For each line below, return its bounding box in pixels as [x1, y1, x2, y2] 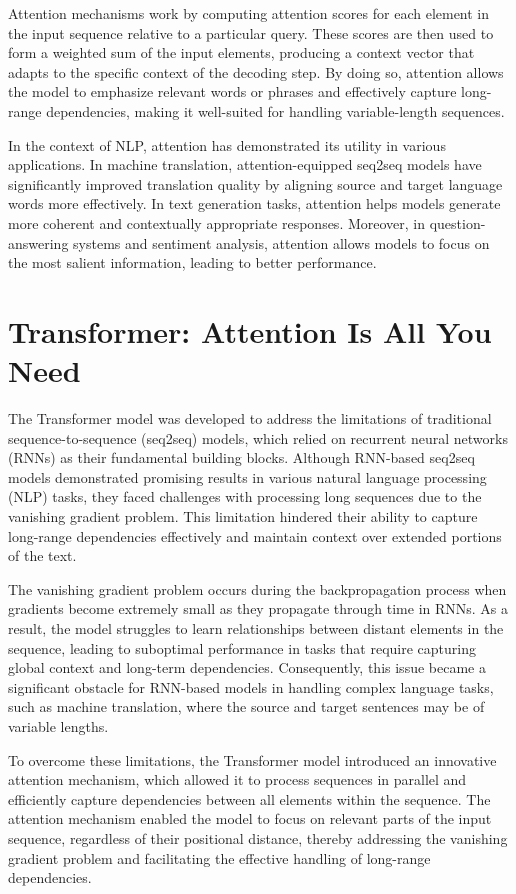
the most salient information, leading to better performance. [8, 252, 377, 273]
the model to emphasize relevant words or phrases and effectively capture [8, 81, 457, 102]
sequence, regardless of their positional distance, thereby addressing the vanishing [8, 827, 508, 848]
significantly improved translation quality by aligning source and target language [8, 173, 503, 194]
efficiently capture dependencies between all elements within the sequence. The [8, 788, 491, 809]
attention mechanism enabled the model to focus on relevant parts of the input [8, 808, 492, 829]
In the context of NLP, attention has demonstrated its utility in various [8, 134, 446, 155]
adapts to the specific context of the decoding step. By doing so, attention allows [8, 61, 504, 82]
